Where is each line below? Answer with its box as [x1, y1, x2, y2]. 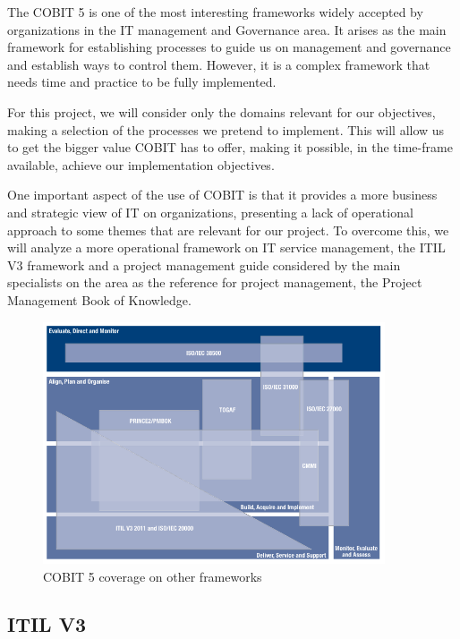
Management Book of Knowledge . [7, 290, 192, 309]
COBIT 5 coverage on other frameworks [43, 567, 262, 585]
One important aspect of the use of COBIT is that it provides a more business [7, 185, 438, 204]
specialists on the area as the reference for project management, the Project [7, 273, 422, 292]
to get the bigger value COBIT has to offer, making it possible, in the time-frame [7, 138, 453, 157]
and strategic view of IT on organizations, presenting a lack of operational [7, 202, 413, 221]
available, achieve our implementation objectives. [7, 155, 275, 174]
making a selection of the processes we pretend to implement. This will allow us [7, 120, 445, 139]
